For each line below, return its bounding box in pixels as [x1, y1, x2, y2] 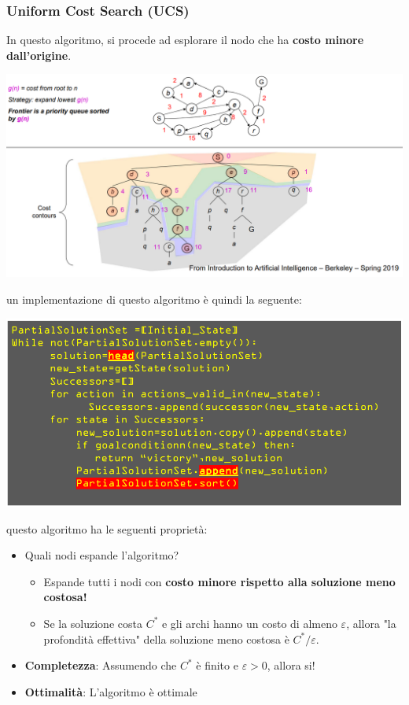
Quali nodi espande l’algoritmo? [24, 547, 179, 563]
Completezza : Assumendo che [24, 657, 177, 674]
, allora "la [346, 615, 396, 631]
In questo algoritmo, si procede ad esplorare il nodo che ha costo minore [6, 31, 364, 48]
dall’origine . [6, 46, 72, 63]
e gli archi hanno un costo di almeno [161, 615, 337, 631]
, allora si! [267, 657, 315, 674]
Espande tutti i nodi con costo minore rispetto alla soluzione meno [43, 573, 396, 589]
